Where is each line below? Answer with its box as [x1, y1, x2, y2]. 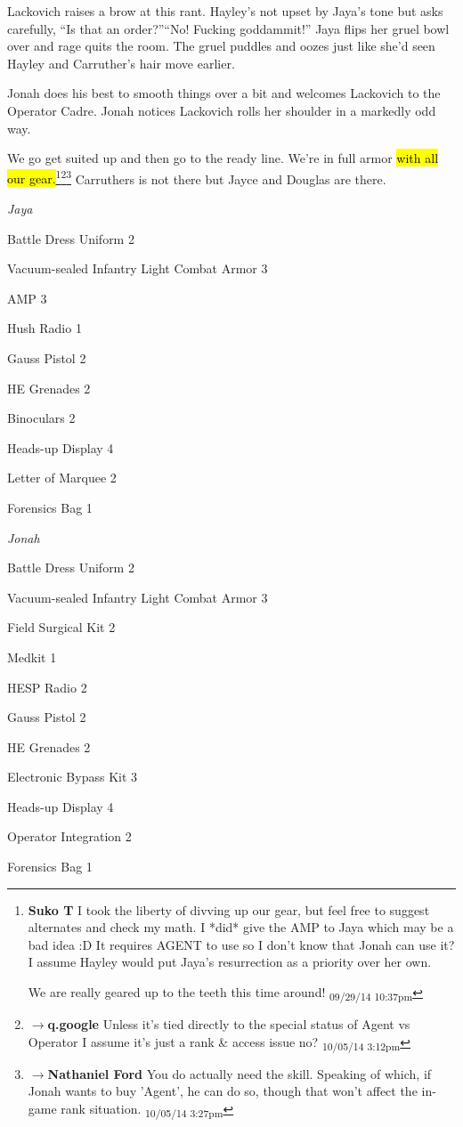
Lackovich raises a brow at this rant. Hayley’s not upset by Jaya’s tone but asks [7, 2, 443, 20]
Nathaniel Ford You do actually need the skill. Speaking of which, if [47, 1064, 432, 1082]
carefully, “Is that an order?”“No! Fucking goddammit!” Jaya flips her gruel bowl [7, 19, 450, 37]
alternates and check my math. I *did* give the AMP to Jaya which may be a [28, 918, 454, 936]
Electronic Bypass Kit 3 [7, 767, 138, 786]
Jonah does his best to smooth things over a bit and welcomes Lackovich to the [7, 84, 441, 102]
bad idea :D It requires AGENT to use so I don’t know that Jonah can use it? [28, 935, 455, 953]
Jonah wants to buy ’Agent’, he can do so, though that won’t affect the [28, 1082, 418, 1100]
